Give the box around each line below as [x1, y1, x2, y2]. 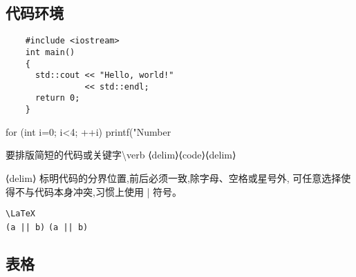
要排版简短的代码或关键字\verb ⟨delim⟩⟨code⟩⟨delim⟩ [6, 147, 236, 162]
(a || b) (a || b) [6, 222, 88, 232]
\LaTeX [6, 209, 35, 219]
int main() [25, 47, 75, 57]
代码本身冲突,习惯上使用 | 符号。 [34, 184, 182, 198]
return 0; [35, 93, 80, 103]
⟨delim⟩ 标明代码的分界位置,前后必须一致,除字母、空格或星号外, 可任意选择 [6, 170, 341, 185]
